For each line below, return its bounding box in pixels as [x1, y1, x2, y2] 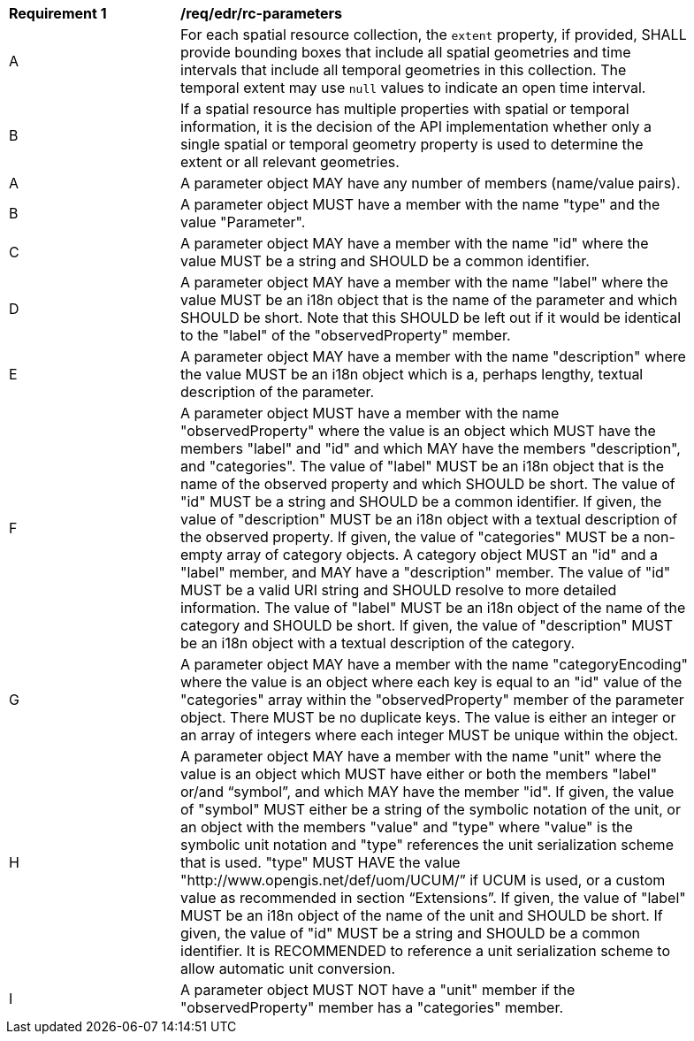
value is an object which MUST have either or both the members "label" [180, 765, 658, 783]
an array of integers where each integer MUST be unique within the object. [180, 726, 679, 744]
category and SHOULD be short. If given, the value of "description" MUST [180, 616, 674, 634]
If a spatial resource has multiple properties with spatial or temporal [180, 100, 629, 118]
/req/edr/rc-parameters [180, 4, 342, 22]
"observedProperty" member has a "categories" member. [180, 999, 564, 1016]
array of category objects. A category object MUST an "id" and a [226, 546, 658, 563]
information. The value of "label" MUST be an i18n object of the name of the [180, 599, 686, 616]
